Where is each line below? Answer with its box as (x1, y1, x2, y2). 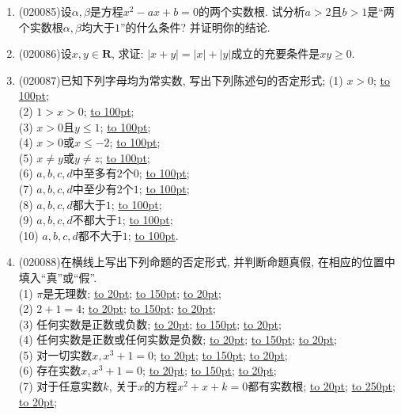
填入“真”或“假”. (18, 268, 97, 285)
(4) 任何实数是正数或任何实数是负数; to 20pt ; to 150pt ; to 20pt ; (18, 331, 337, 348)
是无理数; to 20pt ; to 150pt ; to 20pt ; (43, 284, 221, 301)
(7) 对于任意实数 (18, 378, 104, 394)
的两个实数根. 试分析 (198, 3, 305, 19)
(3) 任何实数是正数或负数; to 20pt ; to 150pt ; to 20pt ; (18, 315, 282, 332)
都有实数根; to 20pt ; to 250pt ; (248, 378, 395, 394)
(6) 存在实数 (18, 362, 81, 379)
